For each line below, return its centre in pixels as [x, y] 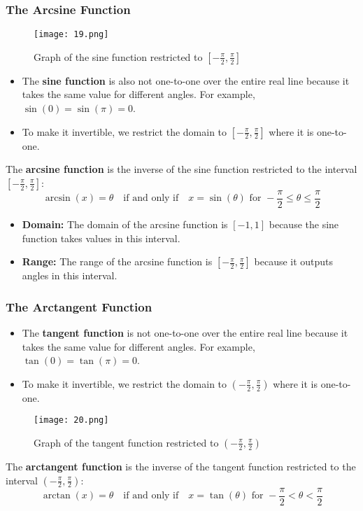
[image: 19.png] [71, 35]
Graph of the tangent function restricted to [126, 442]
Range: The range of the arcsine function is [117, 261]
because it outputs [294, 261]
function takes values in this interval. [101, 238]
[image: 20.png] [71, 420]
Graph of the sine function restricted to [118, 56]
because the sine [304, 224]
